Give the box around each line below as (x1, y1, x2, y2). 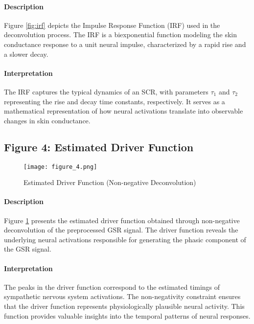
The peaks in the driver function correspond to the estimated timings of (4, 281, 220, 292)
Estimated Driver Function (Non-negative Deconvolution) (23, 177, 196, 187)
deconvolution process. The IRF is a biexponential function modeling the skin (4, 29, 237, 40)
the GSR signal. (4, 244, 51, 254)
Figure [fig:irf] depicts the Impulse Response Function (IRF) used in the (4, 20, 220, 30)
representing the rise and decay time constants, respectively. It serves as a (4, 96, 225, 106)
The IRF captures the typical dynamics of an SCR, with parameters (4, 86, 208, 96)
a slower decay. (4, 48, 48, 59)
